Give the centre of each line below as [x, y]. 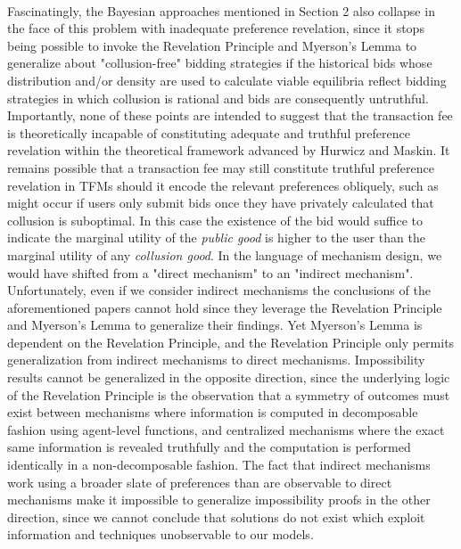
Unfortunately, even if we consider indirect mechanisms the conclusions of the [219, 290]
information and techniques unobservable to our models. [161, 534]
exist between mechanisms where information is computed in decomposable [213, 412]
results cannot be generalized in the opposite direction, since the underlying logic [229, 377]
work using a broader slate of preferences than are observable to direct [200, 482]
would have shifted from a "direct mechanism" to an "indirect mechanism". [210, 272]
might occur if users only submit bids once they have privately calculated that [221, 203]
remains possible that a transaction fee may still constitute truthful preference [221, 167]
